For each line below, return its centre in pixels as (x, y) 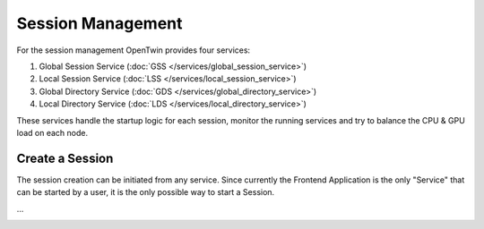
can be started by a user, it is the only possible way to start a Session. (146, 192)
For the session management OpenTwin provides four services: (134, 50)
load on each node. (52, 132)
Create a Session (65, 158)
